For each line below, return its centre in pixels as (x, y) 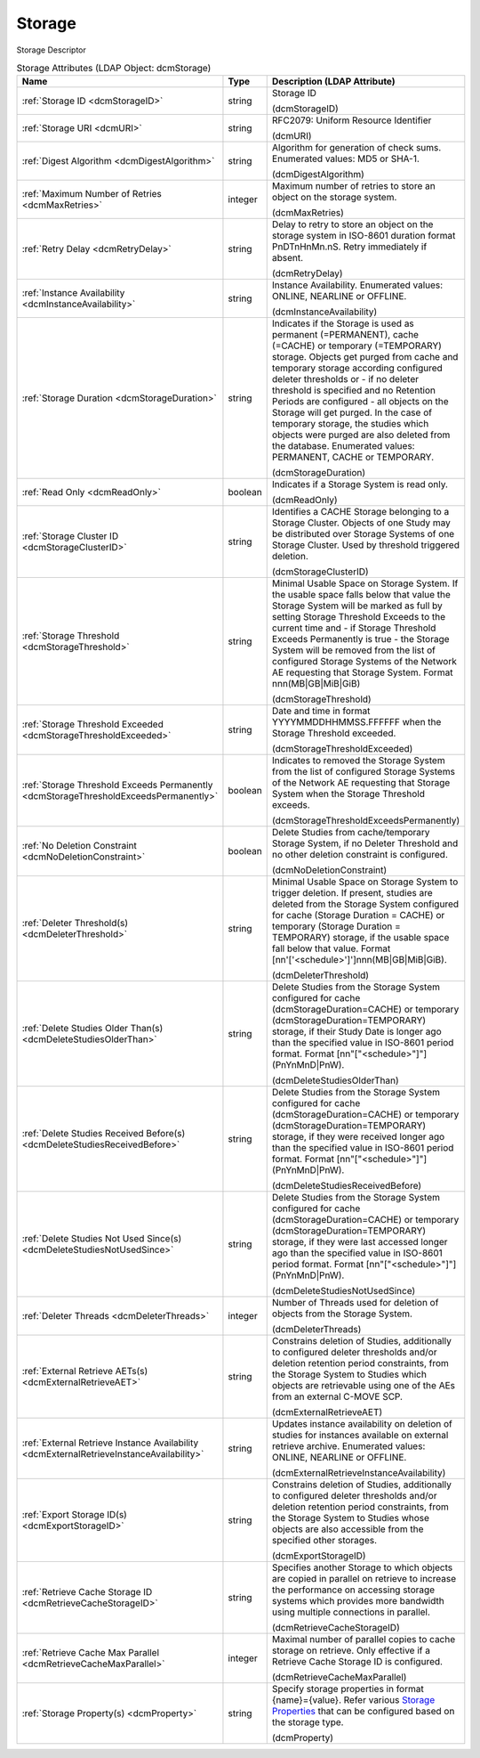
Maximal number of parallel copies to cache (364, 1640)
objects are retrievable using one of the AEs (363, 1386)
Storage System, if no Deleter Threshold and (365, 843)
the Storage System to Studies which (349, 1374)
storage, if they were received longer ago (358, 1137)
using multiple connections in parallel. (351, 1612)
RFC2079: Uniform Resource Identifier (352, 120)
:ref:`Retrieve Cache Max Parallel (91, 1653)
